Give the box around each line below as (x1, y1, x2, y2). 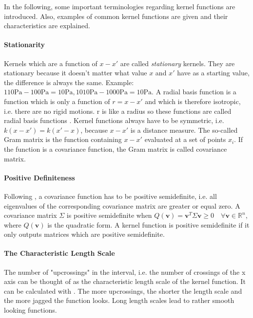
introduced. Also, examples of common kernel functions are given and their (4, 11, 228, 21)
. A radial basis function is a (152, 87, 236, 97)
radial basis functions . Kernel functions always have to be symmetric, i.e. (4, 115, 224, 125)
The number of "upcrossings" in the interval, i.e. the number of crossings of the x (4, 266, 246, 277)
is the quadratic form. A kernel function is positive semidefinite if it (47, 219, 250, 230)
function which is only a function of (4, 96, 110, 106)
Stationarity (4, 39, 45, 50)
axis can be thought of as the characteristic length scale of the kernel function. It (4, 276, 246, 286)
